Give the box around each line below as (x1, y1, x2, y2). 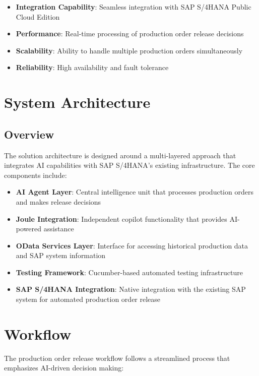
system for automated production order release (16, 294, 161, 304)
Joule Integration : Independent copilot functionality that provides (16, 213, 227, 224)
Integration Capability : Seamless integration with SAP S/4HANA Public (16, 2, 251, 12)
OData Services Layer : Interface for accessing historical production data (16, 240, 248, 250)
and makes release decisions (16, 196, 101, 207)
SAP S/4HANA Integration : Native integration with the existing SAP (16, 284, 246, 294)
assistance (43, 223, 74, 234)
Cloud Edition (16, 11, 60, 22)
